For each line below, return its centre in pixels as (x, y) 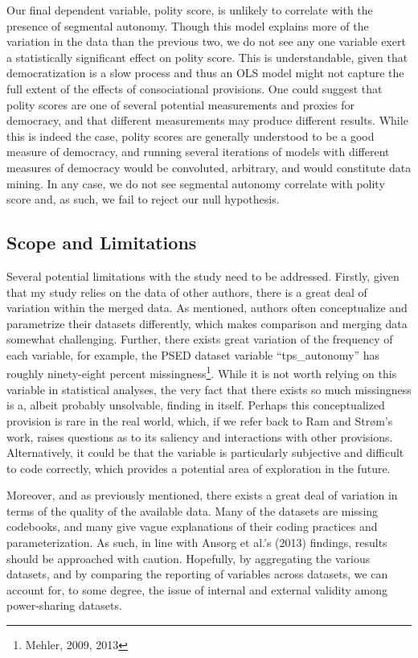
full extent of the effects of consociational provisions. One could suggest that (195, 88)
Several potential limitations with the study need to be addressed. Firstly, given (203, 276)
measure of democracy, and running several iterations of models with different (198, 152)
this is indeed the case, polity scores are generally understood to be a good (191, 136)
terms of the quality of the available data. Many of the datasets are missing (193, 510)
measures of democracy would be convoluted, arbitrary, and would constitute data (209, 167)
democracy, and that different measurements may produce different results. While (207, 120)
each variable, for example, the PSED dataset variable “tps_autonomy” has (193, 354)
